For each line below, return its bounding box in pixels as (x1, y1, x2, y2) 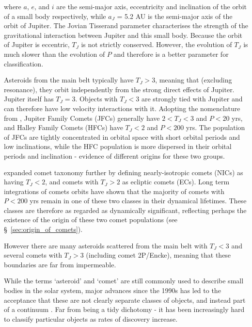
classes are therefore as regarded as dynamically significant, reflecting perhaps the (4, 205, 247, 215)
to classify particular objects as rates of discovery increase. (4, 313, 178, 324)
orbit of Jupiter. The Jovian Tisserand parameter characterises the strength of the (4, 20, 248, 31)
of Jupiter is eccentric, (4, 39, 70, 49)
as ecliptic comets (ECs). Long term (122, 177, 230, 187)
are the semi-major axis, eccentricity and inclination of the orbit (56, 1, 247, 11)
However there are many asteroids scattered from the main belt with (4, 240, 208, 250)
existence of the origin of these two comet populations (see (4, 214, 178, 225)
